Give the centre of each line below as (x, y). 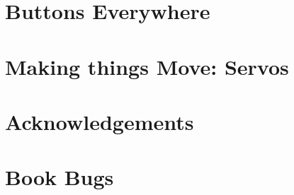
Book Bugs (60, 177)
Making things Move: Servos (147, 66)
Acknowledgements (100, 121)
